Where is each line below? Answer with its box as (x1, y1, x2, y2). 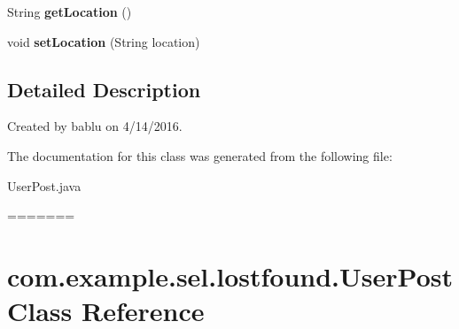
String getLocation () (7, 3, 132, 20)
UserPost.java (7, 176, 82, 195)
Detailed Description (7, 75, 201, 103)
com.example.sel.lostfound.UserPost (7, 257, 453, 294)
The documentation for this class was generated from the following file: (7, 146, 393, 164)
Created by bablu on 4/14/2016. (7, 117, 183, 135)
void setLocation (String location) (7, 32, 200, 50)
